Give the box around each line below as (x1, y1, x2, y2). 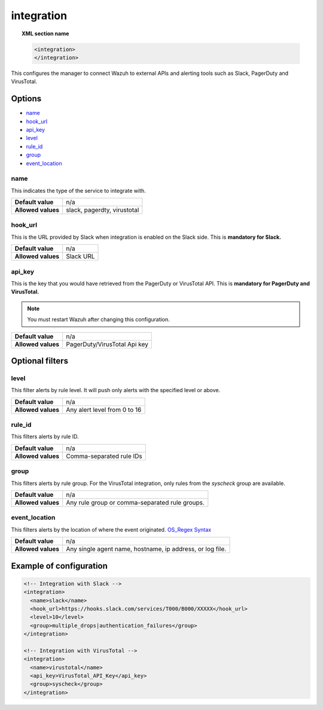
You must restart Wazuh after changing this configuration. (27, 316, 170, 323)
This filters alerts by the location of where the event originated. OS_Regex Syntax (11, 526, 212, 533)
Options (11, 93, 42, 104)
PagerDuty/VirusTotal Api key (66, 340, 149, 348)
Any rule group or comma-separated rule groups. (66, 498, 205, 506)
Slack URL (66, 252, 95, 260)
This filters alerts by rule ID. (11, 433, 79, 440)
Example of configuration (11, 560, 108, 571)
